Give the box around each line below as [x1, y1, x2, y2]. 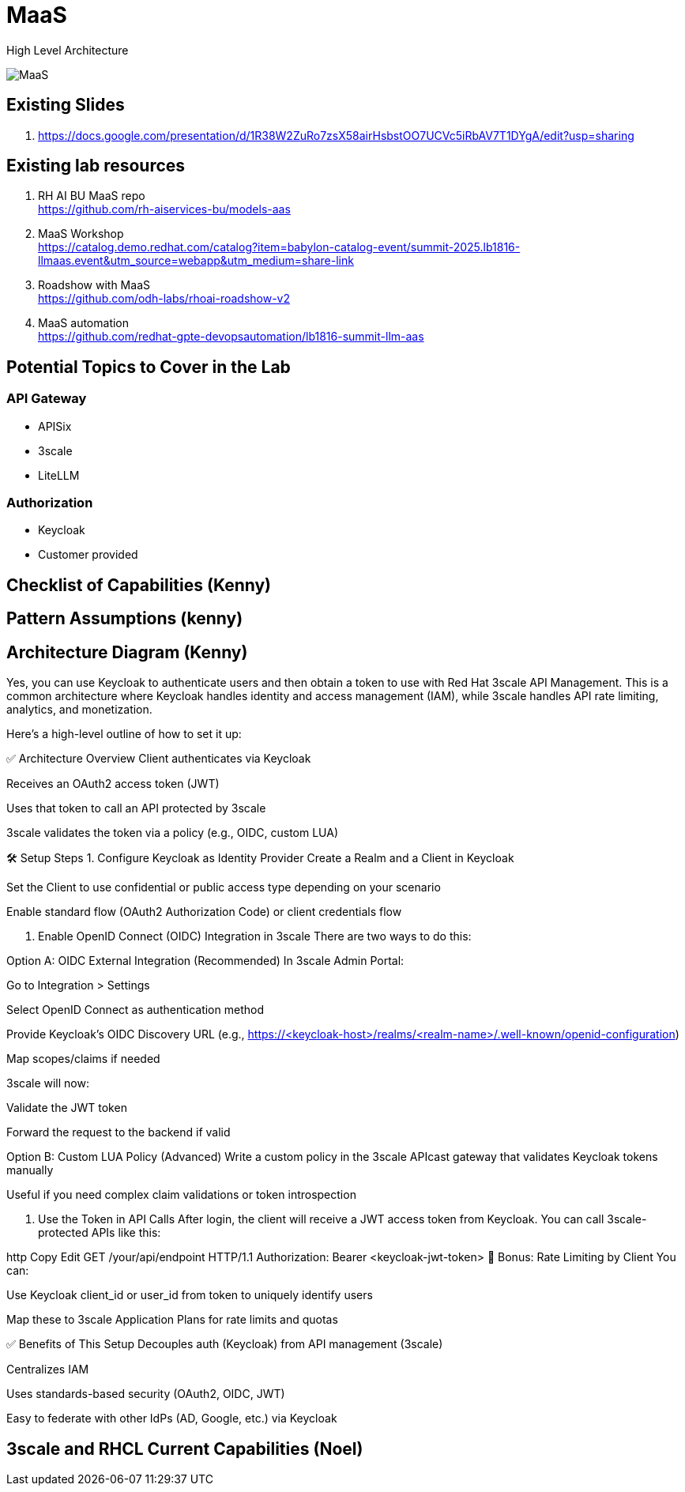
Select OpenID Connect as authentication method [6, 1003, 264, 1017]
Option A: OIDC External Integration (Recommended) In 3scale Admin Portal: [6, 954, 405, 968]
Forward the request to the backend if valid [6, 1125, 231, 1140]
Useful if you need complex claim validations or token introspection [6, 1188, 356, 1202]
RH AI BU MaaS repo [38, 189, 145, 203]
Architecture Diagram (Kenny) [6, 642, 248, 662]
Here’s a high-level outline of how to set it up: [6, 727, 242, 741]
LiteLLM [38, 468, 80, 482]
